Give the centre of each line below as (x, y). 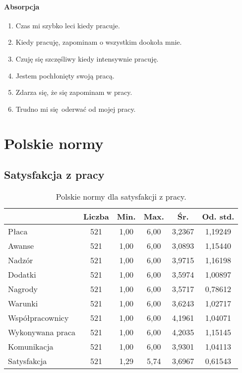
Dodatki (22, 274)
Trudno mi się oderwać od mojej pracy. (76, 109)
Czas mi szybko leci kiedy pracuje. (68, 25)
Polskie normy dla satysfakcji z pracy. (121, 196)
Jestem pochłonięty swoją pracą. (65, 75)
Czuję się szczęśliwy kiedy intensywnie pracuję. (87, 58)
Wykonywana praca (42, 332)
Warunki (23, 303)
